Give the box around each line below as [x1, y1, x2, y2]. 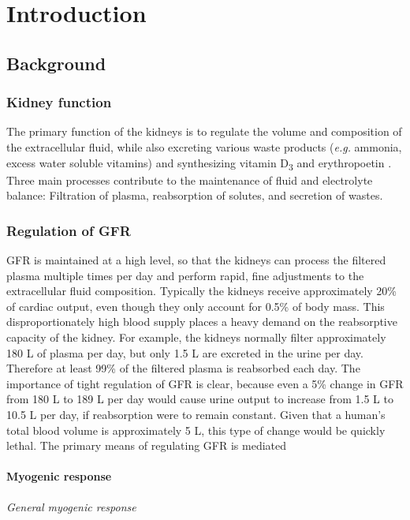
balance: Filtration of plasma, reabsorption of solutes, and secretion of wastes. [6, 187, 383, 204]
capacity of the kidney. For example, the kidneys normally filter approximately [6, 329, 386, 346]
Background [6, 51, 106, 75]
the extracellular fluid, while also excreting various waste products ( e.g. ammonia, [6, 138, 402, 155]
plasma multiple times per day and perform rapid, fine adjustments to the [6, 267, 364, 283]
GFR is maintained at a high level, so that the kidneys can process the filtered [6, 252, 386, 268]
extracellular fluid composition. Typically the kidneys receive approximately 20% [6, 282, 397, 299]
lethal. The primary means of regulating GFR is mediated [6, 437, 287, 454]
